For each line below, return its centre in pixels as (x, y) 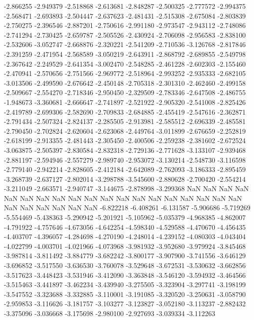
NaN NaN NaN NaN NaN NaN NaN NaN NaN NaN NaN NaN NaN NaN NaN (123, 198)
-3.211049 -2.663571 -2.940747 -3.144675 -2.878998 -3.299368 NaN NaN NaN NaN (127, 188)
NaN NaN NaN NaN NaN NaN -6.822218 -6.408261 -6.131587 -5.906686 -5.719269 (127, 208)
